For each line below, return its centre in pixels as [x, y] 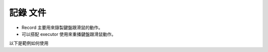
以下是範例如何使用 [29, 43]
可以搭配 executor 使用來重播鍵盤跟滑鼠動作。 [69, 34]
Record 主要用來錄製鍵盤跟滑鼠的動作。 [62, 27]
